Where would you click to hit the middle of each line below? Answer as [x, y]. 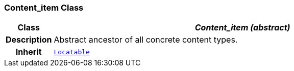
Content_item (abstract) [242, 28]
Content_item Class [44, 8]
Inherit [29, 52]
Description [29, 40]
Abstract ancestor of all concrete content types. [146, 40]
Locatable [72, 52]
